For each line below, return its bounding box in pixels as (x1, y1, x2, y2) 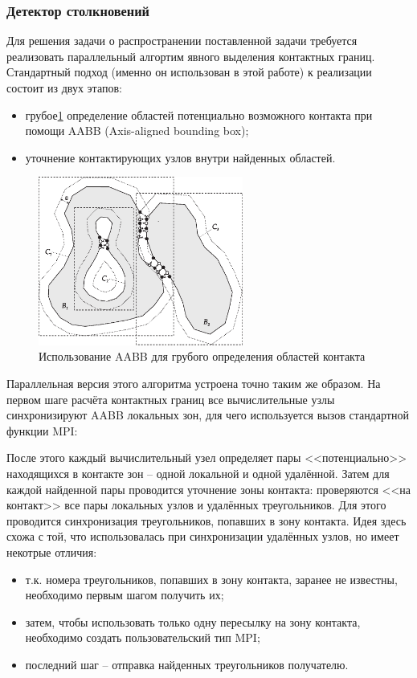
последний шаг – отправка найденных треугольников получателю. (25, 656, 349, 672)
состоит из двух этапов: (6, 80, 122, 96)
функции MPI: (6, 422, 78, 439)
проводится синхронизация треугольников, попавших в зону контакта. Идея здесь (6, 512, 407, 529)
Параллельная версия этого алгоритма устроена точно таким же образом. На (6, 375, 381, 392)
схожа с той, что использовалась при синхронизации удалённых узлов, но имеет (6, 528, 399, 545)
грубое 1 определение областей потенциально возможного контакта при (25, 106, 373, 123)
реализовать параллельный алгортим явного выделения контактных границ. (6, 47, 375, 64)
